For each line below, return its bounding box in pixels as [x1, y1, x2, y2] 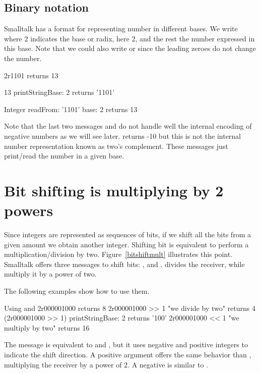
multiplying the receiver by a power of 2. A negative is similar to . [4, 359, 209, 369]
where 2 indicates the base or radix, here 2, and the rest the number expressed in [4, 33, 255, 43]
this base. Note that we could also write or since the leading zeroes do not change [4, 43, 256, 54]
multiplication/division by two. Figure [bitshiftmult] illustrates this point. [4, 249, 233, 259]
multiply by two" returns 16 [4, 322, 90, 333]
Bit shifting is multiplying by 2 [4, 180, 224, 200]
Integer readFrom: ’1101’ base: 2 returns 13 [4, 103, 138, 114]
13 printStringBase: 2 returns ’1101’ [4, 87, 115, 97]
